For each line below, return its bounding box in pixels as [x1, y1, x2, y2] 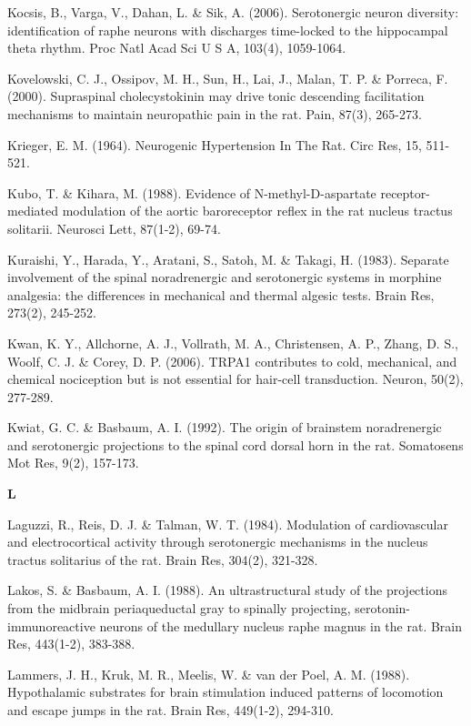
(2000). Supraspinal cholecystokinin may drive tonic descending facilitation [7, 86, 425, 106]
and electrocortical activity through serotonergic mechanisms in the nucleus [7, 532, 428, 551]
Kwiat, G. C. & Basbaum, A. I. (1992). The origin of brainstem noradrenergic [7, 418, 442, 437]
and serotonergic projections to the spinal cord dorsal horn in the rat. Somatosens [7, 435, 464, 454]
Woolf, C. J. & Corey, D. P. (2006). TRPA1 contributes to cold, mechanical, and [7, 351, 457, 370]
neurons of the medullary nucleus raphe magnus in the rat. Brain [99, 616, 463, 635]
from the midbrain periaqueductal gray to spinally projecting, [7, 599, 351, 618]
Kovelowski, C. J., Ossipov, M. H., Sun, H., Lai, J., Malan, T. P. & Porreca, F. [7, 68, 448, 87]
